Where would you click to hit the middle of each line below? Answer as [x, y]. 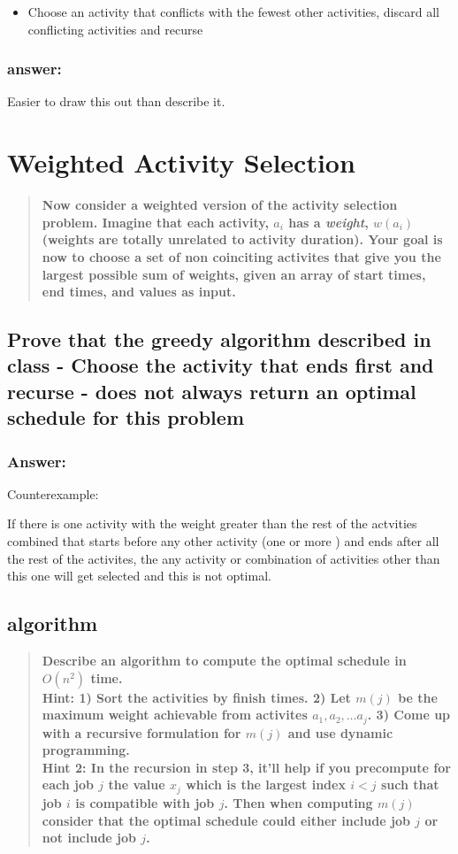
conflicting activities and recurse [115, 29]
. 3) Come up [409, 715]
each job [68, 785]
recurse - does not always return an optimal [212, 391]
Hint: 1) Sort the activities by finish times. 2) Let [196, 697]
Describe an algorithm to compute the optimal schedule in [224, 661]
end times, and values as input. [139, 292]
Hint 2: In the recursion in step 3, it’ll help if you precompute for [246, 767]
